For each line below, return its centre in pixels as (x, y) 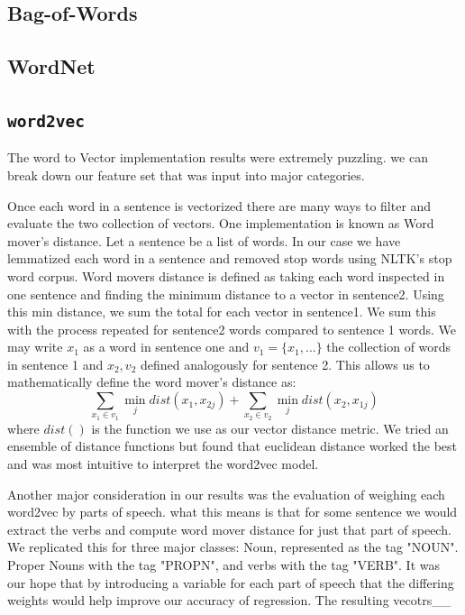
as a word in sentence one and (166, 347)
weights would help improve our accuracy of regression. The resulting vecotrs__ (229, 600)
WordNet (51, 66)
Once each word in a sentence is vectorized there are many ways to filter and (219, 205)
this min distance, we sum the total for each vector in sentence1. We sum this (222, 312)
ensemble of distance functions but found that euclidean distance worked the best (232, 446)
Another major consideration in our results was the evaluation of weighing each (226, 494)
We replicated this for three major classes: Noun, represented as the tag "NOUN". (233, 547)
